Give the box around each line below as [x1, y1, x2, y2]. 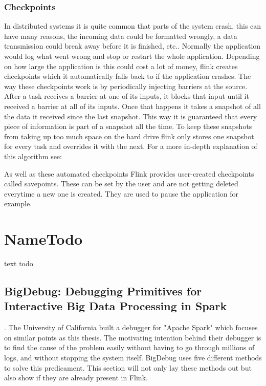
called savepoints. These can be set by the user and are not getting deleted [4, 178, 238, 189]
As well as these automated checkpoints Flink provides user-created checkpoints [4, 168, 254, 179]
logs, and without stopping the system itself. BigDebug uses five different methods [4, 352, 262, 362]
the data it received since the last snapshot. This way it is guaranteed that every [4, 111, 257, 121]
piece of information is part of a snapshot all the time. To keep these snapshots [4, 121, 252, 132]
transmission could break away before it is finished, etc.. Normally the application [4, 40, 261, 51]
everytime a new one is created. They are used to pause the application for [4, 188, 239, 199]
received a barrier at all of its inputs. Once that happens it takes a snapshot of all [4, 100, 261, 111]
